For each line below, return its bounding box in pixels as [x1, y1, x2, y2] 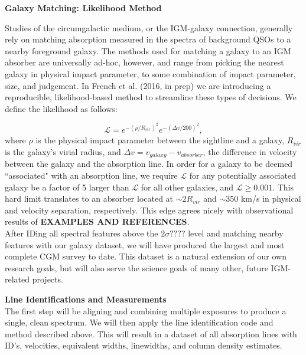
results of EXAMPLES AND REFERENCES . [5, 215, 190, 228]
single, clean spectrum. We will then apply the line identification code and [5, 316, 274, 328]
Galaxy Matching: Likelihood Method [5, 2, 162, 14]
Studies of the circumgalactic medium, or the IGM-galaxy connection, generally [5, 21, 293, 34]
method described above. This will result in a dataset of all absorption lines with [5, 327, 297, 340]
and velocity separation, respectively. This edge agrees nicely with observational [5, 203, 294, 216]
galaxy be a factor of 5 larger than [5, 180, 129, 193]
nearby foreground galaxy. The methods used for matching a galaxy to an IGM [5, 44, 291, 57]
